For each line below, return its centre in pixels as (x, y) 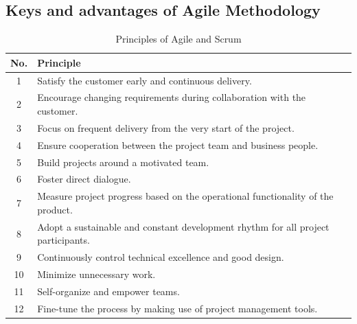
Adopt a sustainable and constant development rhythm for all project (183, 226)
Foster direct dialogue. (84, 179)
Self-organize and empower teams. (108, 291)
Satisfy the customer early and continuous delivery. (145, 80)
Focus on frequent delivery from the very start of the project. (166, 127)
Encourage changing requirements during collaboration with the (172, 97)
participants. (64, 240)
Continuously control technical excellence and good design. (161, 257)
